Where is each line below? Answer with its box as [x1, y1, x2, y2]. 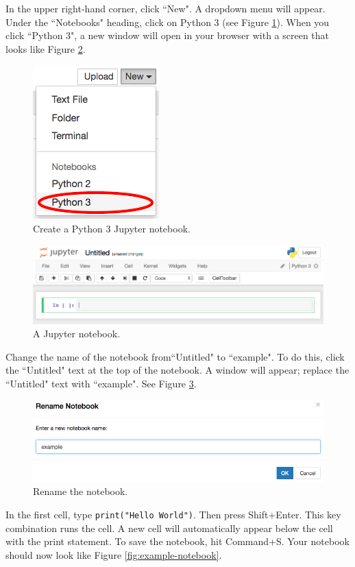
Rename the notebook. [33, 484, 128, 498]
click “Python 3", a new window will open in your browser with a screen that [5, 28, 330, 43]
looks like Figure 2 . [5, 41, 86, 56]
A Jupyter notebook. [33, 326, 121, 341]
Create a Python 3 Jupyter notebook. [33, 221, 191, 235]
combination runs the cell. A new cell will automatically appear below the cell [5, 520, 333, 535]
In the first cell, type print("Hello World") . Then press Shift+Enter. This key [5, 507, 341, 521]
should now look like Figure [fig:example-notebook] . [5, 547, 222, 562]
